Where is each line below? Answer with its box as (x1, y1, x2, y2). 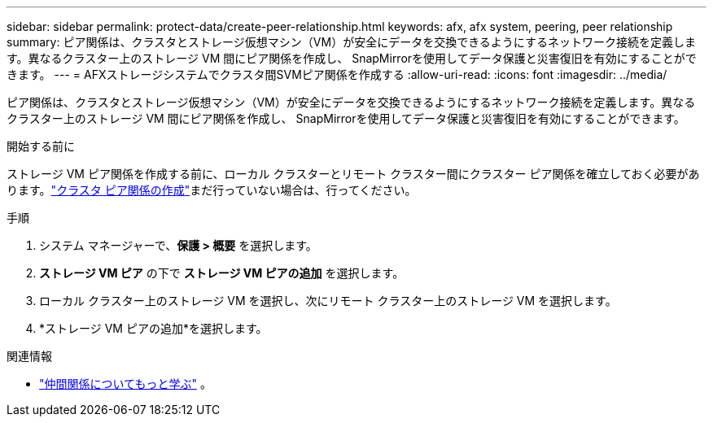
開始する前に (7, 139, 75, 153)
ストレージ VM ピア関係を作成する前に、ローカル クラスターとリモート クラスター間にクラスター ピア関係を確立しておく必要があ (7, 167, 700, 181)
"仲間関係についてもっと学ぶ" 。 (39, 377, 212, 390)
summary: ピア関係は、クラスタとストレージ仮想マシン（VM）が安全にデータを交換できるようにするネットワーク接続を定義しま (7, 35, 696, 49)
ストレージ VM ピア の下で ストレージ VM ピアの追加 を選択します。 (39, 266, 405, 280)
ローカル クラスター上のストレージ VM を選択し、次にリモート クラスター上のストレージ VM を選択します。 (39, 294, 617, 307)
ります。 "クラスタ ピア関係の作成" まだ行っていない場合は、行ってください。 (7, 183, 417, 197)
